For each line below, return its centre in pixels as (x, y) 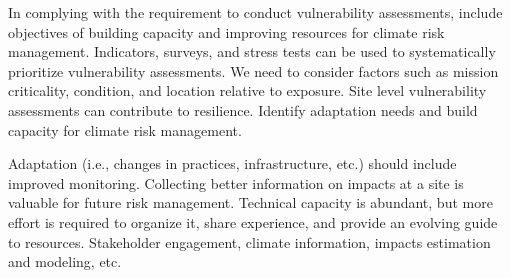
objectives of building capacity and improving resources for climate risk (226, 31)
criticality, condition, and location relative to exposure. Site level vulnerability (247, 90)
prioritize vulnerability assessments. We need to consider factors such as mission (253, 70)
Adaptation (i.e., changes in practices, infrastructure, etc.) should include (232, 163)
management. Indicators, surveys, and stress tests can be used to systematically (252, 51)
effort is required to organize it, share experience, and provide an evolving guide (253, 221)
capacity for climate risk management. (125, 129)
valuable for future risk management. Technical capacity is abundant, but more (250, 202)
